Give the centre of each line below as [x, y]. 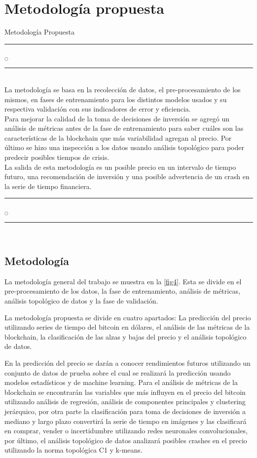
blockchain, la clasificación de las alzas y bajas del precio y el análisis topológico [126, 336]
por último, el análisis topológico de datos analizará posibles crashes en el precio [126, 440]
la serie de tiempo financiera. [48, 186]
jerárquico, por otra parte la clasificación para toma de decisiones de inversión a [125, 411]
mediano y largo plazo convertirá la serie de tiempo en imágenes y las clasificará [126, 421]
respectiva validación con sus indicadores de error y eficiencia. [98, 109]
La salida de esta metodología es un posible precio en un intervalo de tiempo [120, 167]
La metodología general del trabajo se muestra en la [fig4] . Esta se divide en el [123, 281]
